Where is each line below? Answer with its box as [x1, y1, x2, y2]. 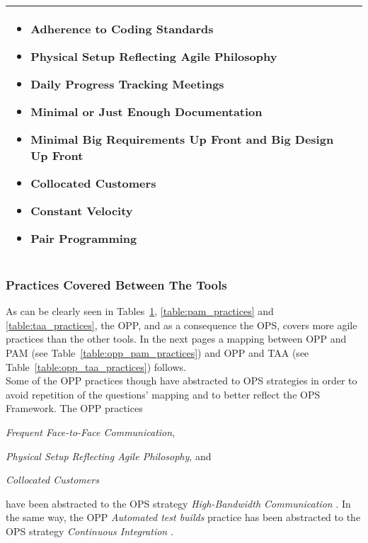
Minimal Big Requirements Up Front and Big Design [30, 131, 334, 147]
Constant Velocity [30, 202, 133, 219]
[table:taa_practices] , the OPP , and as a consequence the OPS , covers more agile [6, 317, 357, 332]
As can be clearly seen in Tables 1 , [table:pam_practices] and [6, 304, 274, 319]
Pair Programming [30, 230, 137, 246]
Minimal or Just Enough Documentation [30, 103, 263, 120]
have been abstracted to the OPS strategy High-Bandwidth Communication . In [6, 496, 351, 510]
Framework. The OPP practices [6, 401, 143, 416]
